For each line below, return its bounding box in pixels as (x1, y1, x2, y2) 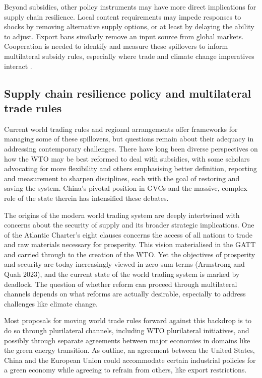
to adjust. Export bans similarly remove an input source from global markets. (4, 31, 244, 41)
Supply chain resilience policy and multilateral (4, 85, 251, 101)
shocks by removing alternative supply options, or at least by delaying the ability (4, 21, 254, 32)
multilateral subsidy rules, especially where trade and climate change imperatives (4, 50, 254, 61)
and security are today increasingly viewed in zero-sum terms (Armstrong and (4, 259, 245, 269)
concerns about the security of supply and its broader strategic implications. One (4, 219, 254, 230)
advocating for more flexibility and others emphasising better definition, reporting (4, 163, 257, 174)
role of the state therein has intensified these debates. (4, 192, 169, 203)
